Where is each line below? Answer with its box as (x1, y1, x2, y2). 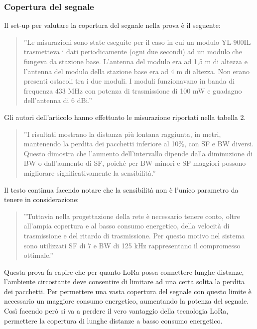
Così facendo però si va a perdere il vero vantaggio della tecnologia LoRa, (4, 306, 229, 316)
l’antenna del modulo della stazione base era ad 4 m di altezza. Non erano (23, 66, 250, 76)
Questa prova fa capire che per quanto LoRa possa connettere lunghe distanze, (4, 266, 244, 277)
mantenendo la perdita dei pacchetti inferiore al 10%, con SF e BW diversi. (23, 138, 254, 149)
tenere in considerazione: (4, 194, 79, 205)
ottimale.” (23, 250, 53, 260)
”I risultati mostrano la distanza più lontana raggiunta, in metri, (23, 128, 221, 139)
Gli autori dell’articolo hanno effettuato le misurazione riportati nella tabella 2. (4, 111, 246, 122)
